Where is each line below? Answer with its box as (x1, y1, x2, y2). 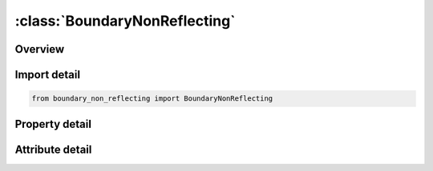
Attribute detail (14, 142, 92, 156)
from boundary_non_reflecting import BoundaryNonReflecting (31, 94, 273, 103)
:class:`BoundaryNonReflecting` (14, 12, 236, 30)
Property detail (14, 117, 92, 131)
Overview (14, 42, 65, 56)
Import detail (14, 68, 80, 82)
